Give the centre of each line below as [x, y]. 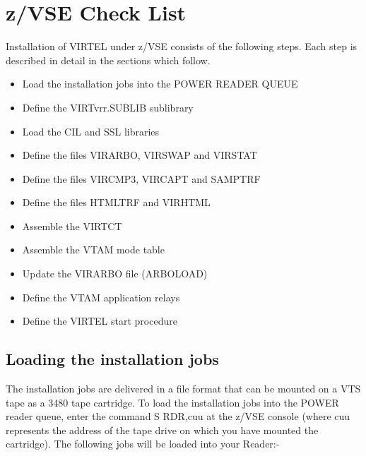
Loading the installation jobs [112, 359]
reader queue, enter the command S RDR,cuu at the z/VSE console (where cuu [178, 416]
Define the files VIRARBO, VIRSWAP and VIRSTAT [140, 155]
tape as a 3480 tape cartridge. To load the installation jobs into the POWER [172, 402]
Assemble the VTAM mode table [93, 250]
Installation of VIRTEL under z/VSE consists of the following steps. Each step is [182, 46]
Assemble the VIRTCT [72, 226]
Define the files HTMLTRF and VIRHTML [116, 202]
